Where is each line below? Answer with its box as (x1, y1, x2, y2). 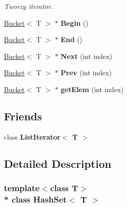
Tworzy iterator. (4, 1, 53, 11)
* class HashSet (4, 193, 67, 205)
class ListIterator (4, 131, 61, 142)
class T (50, 182, 78, 194)
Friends (4, 108, 42, 123)
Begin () (61, 17, 89, 28)
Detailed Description (4, 155, 112, 171)
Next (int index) (61, 51, 113, 61)
